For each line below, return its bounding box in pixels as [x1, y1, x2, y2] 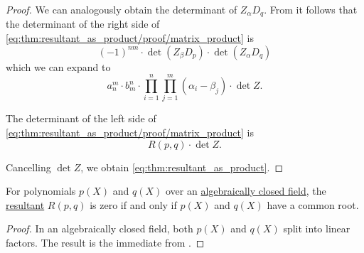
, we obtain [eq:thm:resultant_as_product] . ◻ [80, 159, 284, 174]
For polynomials [6, 183, 76, 198]
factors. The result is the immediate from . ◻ [6, 235, 205, 249]
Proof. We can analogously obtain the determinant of [6, 2, 237, 16]
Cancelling [6, 159, 51, 174]
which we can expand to [6, 59, 111, 74]
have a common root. [267, 197, 359, 212]
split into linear [283, 221, 350, 236]
